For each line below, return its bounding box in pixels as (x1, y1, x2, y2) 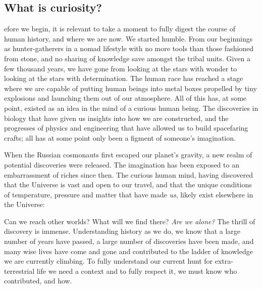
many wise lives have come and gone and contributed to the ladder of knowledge (4, 245, 253, 256)
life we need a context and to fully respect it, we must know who (36, 265, 237, 276)
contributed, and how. (4, 275, 72, 286)
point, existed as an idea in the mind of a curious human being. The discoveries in (4, 102, 258, 113)
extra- (215, 256, 233, 266)
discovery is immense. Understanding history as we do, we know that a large (4, 226, 241, 236)
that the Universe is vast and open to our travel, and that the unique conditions (4, 179, 252, 190)
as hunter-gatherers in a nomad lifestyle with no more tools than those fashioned (4, 43, 254, 54)
